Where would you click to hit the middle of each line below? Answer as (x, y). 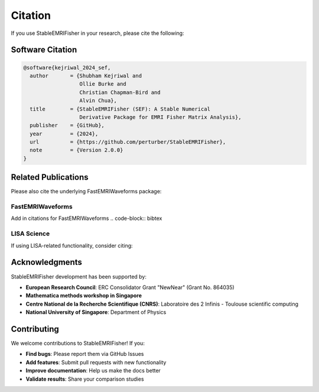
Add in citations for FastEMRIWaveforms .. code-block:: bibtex (87, 218)
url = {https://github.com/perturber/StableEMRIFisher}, (128, 142)
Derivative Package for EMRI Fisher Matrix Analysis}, (160, 117)
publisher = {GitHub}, (67, 125)
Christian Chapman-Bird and (120, 92)
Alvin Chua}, (98, 101)
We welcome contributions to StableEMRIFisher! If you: (78, 343)
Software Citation (44, 50)
